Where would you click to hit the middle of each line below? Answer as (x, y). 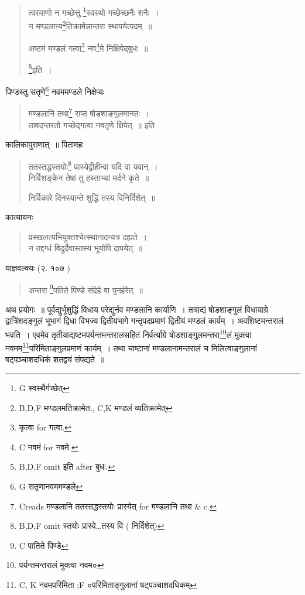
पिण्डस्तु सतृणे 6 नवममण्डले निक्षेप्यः (55, 90)
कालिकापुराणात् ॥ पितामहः (44, 144)
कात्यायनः (19, 217)
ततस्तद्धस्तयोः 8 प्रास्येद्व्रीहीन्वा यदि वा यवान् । (93, 165)
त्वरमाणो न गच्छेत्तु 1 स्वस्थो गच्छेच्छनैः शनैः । (94, 11)
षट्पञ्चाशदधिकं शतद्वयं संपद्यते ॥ (55, 359)
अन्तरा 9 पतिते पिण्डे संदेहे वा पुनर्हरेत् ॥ (85, 289)
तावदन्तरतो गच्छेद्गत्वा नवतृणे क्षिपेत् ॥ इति (92, 124)
